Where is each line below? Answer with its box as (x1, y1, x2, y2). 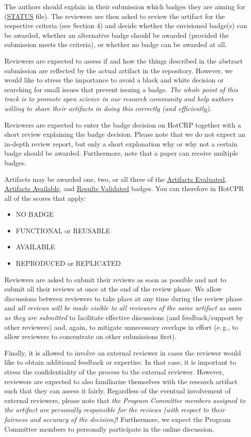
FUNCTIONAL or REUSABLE (16, 225, 110, 235)
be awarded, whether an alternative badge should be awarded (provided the (4, 30, 229, 40)
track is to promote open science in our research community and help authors (4, 94, 234, 104)
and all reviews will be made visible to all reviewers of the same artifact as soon (4, 303, 241, 313)
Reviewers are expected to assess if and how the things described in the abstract (4, 55, 243, 65)
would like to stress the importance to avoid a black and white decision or (4, 75, 224, 85)
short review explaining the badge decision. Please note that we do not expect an (4, 129, 246, 139)
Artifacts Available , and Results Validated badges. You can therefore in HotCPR (4, 183, 244, 194)
